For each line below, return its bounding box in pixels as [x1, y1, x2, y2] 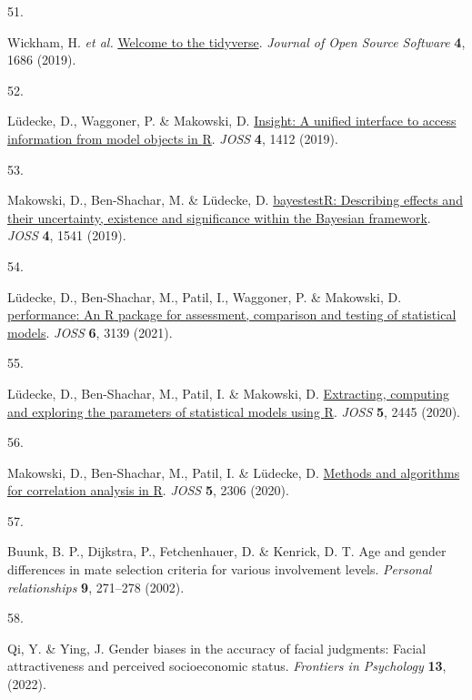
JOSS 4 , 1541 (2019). [7, 226, 126, 245]
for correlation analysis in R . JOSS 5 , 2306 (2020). [7, 481, 289, 500]
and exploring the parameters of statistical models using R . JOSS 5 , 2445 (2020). [7, 401, 460, 421]
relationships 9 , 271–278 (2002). [7, 577, 185, 596]
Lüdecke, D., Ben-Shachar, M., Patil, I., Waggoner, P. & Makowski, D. [7, 287, 402, 306]
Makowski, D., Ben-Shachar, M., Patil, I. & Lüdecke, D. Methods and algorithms [7, 462, 460, 482]
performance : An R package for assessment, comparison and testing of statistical [7, 305, 457, 324]
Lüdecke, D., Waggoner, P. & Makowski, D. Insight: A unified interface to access [7, 111, 457, 130]
